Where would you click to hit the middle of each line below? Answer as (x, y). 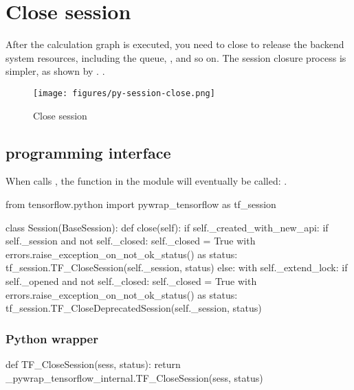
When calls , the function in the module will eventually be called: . (146, 181)
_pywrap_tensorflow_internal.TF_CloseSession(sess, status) (134, 377)
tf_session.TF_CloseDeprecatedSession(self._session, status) (134, 308)
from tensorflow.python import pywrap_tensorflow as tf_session (141, 204)
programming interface (88, 152)
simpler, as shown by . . (55, 71)
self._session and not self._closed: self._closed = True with (131, 241)
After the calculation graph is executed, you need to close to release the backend (175, 44)
